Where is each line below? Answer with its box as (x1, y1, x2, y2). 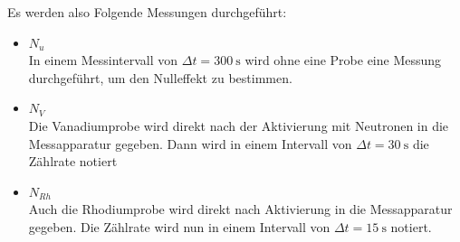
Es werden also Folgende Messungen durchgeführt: (7, 3, 287, 21)
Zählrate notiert (28, 152, 118, 171)
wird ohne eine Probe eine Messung (244, 51, 442, 70)
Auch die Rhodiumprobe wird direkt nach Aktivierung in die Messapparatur (28, 200, 453, 219)
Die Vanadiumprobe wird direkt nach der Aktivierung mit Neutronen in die (28, 116, 449, 135)
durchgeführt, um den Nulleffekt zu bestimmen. (28, 68, 292, 87)
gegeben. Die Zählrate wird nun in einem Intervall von (28, 217, 331, 236)
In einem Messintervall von (28, 51, 178, 70)
